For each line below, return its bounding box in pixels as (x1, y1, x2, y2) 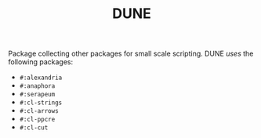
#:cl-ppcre (19, 115, 56, 124)
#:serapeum (19, 91, 56, 99)
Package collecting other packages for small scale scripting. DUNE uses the (8, 49, 254, 59)
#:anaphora (19, 82, 56, 90)
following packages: (8, 57, 74, 67)
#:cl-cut (19, 124, 49, 132)
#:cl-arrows (19, 107, 59, 115)
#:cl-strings (19, 99, 63, 107)
